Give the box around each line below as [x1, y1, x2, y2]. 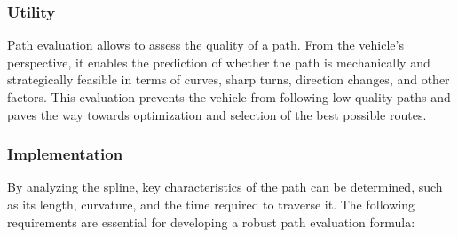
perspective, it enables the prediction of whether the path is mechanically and [7, 52, 430, 71]
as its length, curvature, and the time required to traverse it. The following [7, 195, 415, 213]
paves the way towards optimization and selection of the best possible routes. [7, 105, 427, 123]
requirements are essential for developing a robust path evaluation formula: [7, 212, 415, 231]
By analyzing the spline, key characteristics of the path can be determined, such [7, 178, 443, 196]
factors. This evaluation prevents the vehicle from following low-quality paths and [7, 88, 451, 106]
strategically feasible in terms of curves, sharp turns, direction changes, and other [7, 70, 450, 89]
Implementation [7, 143, 123, 165]
